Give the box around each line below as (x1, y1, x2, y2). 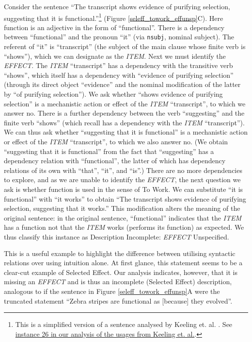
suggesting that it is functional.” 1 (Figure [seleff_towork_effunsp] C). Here (4, 11, 223, 23)
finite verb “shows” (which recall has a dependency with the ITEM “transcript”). (4, 117, 245, 127)
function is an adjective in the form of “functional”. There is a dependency (4, 22, 225, 32)
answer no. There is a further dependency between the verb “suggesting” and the (4, 108, 245, 118)
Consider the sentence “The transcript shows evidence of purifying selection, (4, 1, 230, 11)
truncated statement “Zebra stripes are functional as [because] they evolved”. (4, 295, 233, 306)
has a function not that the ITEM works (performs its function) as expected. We (4, 222, 244, 232)
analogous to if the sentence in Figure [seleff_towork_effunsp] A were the (4, 286, 220, 296)
